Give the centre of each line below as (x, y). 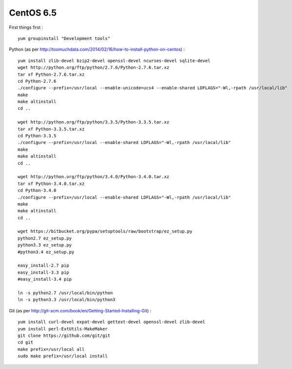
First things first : (26, 27)
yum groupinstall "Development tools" (64, 38)
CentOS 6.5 (33, 13)
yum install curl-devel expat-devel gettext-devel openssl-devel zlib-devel (112, 322)
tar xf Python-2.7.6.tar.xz (51, 74)
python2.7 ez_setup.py (45, 238)
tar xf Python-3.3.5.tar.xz (51, 129)
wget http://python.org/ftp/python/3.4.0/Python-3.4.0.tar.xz (94, 177)
